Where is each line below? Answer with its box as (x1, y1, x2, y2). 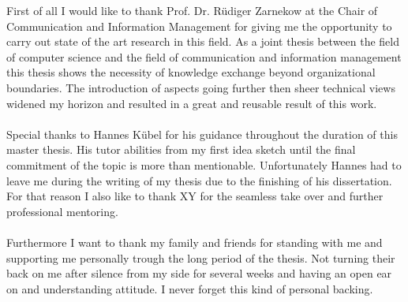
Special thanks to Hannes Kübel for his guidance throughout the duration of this (6, 125, 398, 142)
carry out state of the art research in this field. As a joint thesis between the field (6, 33, 400, 50)
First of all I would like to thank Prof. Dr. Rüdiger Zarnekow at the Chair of (6, 2, 378, 18)
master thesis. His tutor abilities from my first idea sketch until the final (6, 141, 356, 158)
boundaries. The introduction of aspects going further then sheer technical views (6, 79, 395, 95)
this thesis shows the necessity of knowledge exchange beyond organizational (6, 64, 376, 80)
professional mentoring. (6, 203, 118, 219)
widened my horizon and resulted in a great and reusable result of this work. (6, 95, 377, 111)
